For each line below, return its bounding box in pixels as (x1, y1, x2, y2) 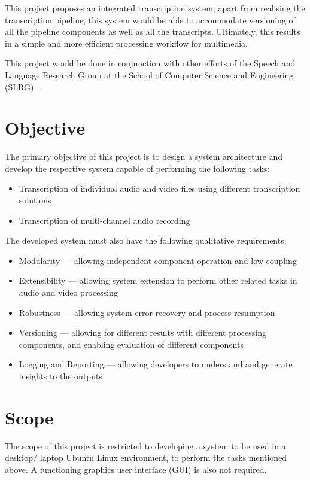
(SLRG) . (5, 80, 43, 93)
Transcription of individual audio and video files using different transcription (19, 182, 300, 195)
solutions (19, 194, 51, 206)
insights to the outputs (19, 370, 102, 382)
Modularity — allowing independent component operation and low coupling (19, 254, 297, 266)
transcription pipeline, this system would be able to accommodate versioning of (5, 13, 296, 26)
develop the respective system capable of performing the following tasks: (5, 162, 270, 174)
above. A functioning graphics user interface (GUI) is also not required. (5, 463, 267, 475)
